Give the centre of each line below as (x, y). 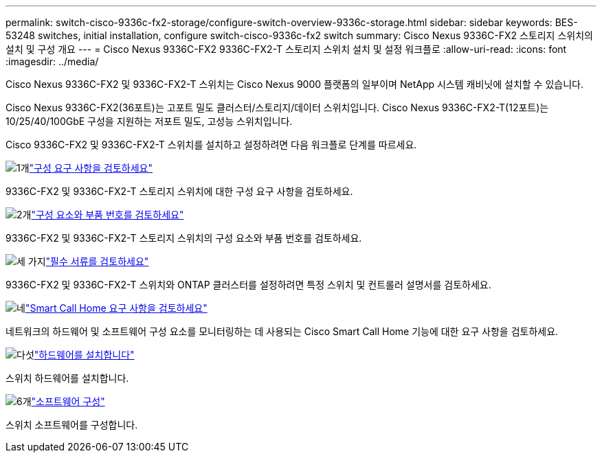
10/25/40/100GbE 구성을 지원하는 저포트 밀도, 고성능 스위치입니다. (149, 121)
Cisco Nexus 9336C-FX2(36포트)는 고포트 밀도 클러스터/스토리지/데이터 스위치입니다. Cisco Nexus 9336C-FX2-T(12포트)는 (277, 107)
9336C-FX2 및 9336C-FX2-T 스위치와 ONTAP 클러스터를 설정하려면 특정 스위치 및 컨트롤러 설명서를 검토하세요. (248, 285)
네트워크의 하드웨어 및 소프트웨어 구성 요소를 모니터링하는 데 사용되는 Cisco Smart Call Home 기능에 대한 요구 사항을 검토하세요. (282, 331)
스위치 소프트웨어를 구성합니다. (72, 425)
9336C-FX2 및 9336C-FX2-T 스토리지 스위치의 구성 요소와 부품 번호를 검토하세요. (184, 238)
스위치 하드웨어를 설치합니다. (67, 378)
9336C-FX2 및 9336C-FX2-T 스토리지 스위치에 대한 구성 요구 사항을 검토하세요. (179, 191)
